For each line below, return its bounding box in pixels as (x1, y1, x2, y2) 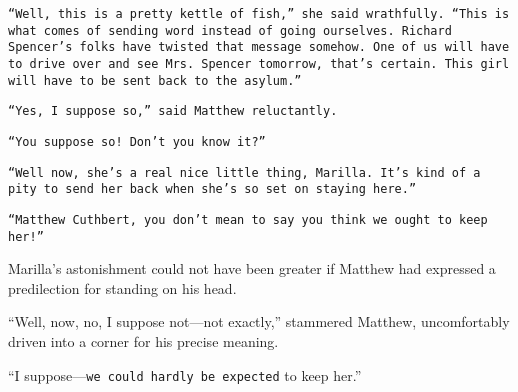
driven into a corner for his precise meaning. (8, 331, 279, 351)
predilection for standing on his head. (8, 277, 237, 298)
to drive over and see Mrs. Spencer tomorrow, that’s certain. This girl (8, 56, 510, 71)
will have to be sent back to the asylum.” (8, 73, 302, 88)
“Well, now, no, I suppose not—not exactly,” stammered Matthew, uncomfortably (8, 311, 510, 332)
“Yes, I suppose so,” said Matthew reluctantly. (8, 104, 338, 119)
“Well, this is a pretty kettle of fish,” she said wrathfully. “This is (8, 7, 510, 21)
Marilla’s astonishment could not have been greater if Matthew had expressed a (8, 258, 496, 279)
